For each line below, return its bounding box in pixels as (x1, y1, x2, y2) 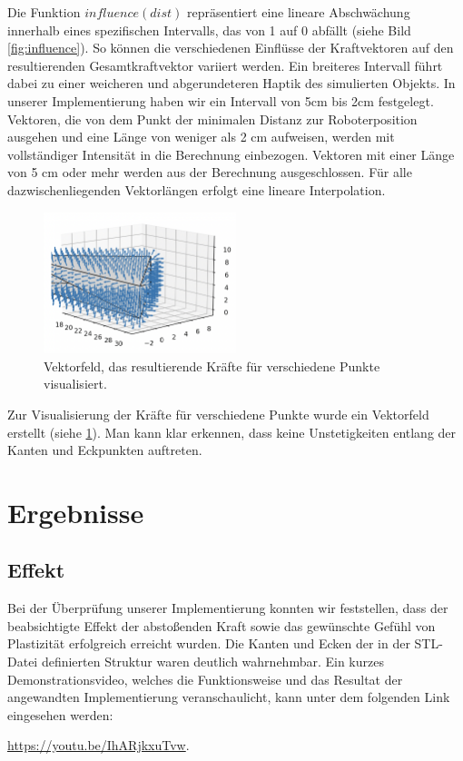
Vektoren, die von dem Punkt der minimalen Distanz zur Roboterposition (7, 109, 418, 128)
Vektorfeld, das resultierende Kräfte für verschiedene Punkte (44, 356, 380, 375)
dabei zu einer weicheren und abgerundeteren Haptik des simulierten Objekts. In (7, 74, 456, 93)
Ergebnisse (7, 493, 144, 530)
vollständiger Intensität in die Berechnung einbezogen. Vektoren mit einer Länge (7, 144, 455, 163)
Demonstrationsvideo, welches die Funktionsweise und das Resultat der (7, 669, 403, 688)
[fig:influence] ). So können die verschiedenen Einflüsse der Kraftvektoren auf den (7, 38, 454, 57)
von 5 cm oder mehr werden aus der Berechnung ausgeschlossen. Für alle (7, 163, 412, 182)
